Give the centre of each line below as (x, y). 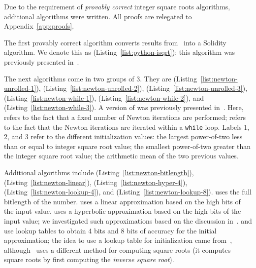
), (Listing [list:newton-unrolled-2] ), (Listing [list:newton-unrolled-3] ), (142, 88)
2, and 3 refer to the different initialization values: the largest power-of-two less (123, 136)
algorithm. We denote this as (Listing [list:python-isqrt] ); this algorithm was (120, 52)
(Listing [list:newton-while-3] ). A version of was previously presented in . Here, (124, 107)
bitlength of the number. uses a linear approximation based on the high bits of (122, 201)
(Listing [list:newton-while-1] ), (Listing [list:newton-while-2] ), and (104, 97)
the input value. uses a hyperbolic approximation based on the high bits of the (123, 211)
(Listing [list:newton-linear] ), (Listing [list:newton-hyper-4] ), (96, 182)
